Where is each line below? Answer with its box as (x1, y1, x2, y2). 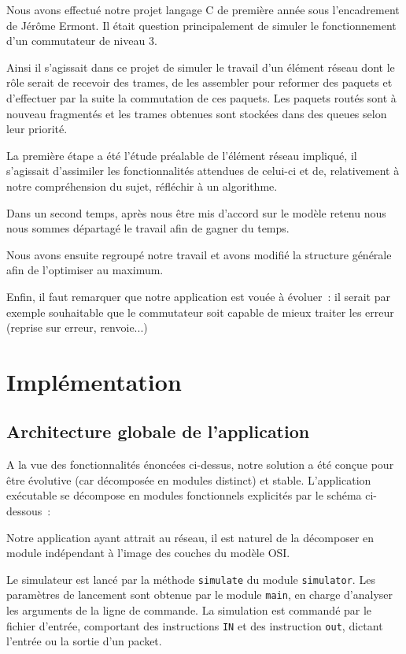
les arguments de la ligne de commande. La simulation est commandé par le (6, 602, 372, 619)
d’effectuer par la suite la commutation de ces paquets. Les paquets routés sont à (6, 89, 397, 106)
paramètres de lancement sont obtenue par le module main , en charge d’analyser (6, 586, 393, 603)
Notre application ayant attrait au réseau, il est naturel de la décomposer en (6, 529, 375, 545)
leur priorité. (6, 121, 68, 137)
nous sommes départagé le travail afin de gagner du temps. (6, 220, 290, 236)
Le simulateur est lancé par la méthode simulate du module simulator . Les (6, 570, 375, 587)
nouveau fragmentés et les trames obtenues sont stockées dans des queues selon (6, 105, 387, 121)
